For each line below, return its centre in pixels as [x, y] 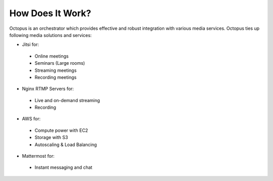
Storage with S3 [51, 138]
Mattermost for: [38, 156]
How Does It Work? [50, 13]
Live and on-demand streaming [67, 100]
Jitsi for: [31, 44]
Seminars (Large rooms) [60, 63]
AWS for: [31, 119]
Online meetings [52, 56]
